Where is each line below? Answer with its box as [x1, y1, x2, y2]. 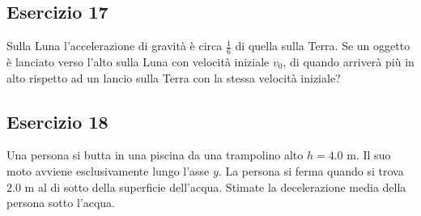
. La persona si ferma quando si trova [218, 163, 404, 180]
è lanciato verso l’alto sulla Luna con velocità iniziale [6, 53, 270, 70]
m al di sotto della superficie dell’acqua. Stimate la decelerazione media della [24, 178, 406, 195]
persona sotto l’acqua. [6, 194, 115, 211]
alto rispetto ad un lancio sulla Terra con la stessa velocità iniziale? [6, 69, 341, 86]
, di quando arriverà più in [283, 53, 415, 70]
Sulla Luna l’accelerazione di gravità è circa [6, 37, 223, 54]
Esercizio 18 [6, 108, 108, 133]
